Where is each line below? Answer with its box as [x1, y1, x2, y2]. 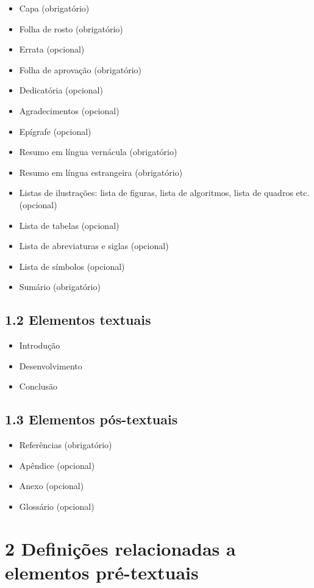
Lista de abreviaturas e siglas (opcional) [19, 239, 169, 252]
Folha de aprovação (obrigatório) [19, 63, 142, 76]
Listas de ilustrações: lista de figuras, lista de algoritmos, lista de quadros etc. [19, 186, 310, 199]
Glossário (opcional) [19, 499, 95, 512]
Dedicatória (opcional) [19, 84, 103, 96]
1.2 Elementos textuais [5, 310, 151, 329]
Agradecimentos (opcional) [19, 104, 120, 117]
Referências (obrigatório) [19, 438, 112, 451]
